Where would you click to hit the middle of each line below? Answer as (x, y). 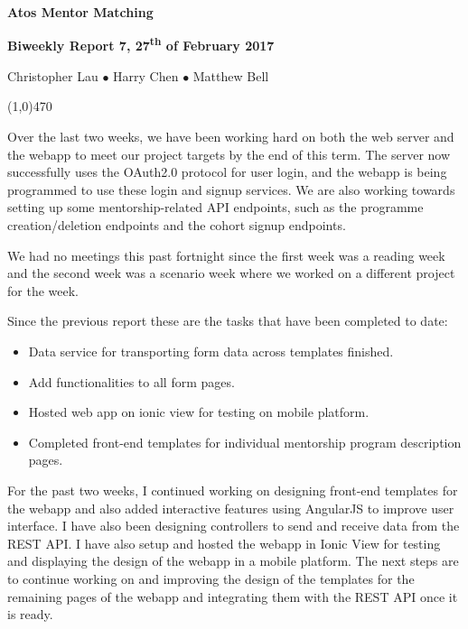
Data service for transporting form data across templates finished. (211, 351)
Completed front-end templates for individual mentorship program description (245, 442)
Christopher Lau (53, 75)
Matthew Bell (231, 75)
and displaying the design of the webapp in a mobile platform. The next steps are (233, 561)
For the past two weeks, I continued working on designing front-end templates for (233, 490)
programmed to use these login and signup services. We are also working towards (231, 189)
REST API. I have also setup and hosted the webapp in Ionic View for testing (224, 543)
